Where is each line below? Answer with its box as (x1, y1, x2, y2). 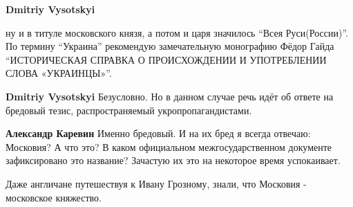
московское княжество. (6, 190, 102, 204)
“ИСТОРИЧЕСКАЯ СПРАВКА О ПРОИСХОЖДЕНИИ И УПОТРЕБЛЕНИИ (6, 52, 327, 66)
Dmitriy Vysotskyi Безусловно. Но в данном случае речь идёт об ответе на (6, 89, 334, 103)
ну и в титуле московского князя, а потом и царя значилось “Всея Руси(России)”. (6, 25, 348, 39)
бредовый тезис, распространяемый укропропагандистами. (6, 102, 252, 117)
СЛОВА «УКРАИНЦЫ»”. (6, 66, 112, 80)
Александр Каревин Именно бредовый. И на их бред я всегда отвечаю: (6, 126, 311, 141)
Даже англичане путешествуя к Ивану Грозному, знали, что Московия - (6, 176, 307, 190)
